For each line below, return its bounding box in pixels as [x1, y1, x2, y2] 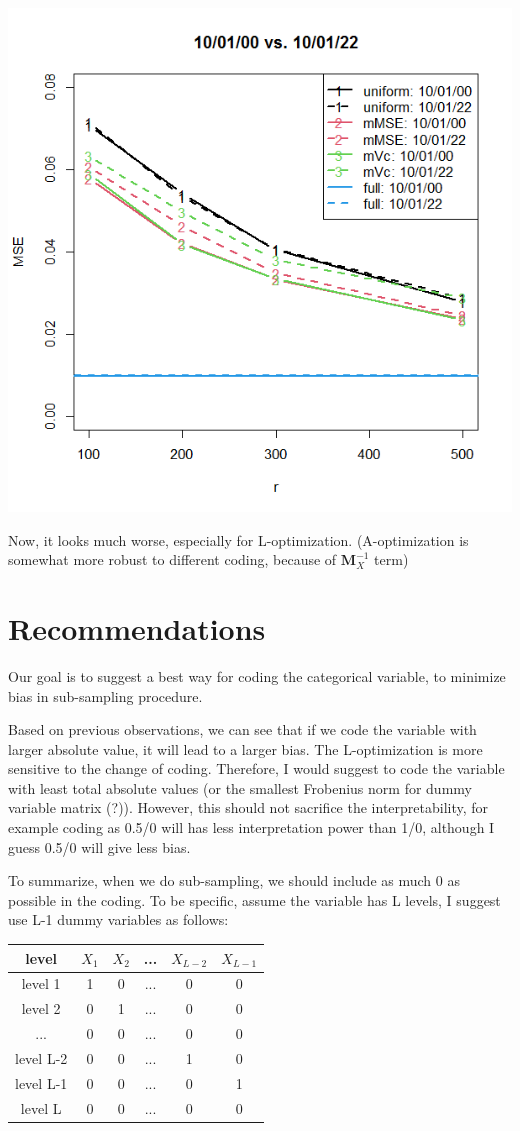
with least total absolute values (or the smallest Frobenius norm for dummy [8, 777, 472, 798]
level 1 [21, 973, 61, 994]
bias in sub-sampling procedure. [8, 685, 203, 706]
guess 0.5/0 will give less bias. [8, 836, 191, 857]
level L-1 [15, 1072, 68, 1093]
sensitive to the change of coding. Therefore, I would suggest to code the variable [8, 758, 505, 779]
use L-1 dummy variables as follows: [8, 909, 229, 930]
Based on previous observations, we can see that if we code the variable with [8, 719, 477, 740]
